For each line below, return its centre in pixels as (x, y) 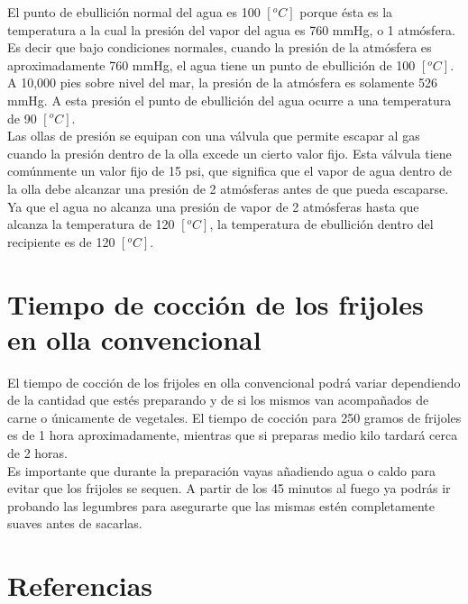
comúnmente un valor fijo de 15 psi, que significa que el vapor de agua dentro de (229, 171)
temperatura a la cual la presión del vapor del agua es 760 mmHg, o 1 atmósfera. (231, 29)
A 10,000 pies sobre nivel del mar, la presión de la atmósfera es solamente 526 (222, 82)
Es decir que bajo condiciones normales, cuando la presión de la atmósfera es (220, 47)
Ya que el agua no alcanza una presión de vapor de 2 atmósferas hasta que (213, 206)
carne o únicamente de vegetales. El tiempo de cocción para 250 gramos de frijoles (234, 417)
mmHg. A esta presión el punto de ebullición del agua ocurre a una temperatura (229, 100)
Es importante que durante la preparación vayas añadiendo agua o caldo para (222, 470)
